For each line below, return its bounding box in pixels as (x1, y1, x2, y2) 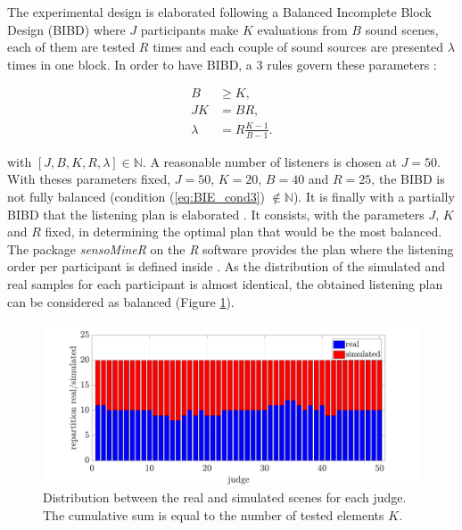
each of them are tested (7, 37, 136, 56)
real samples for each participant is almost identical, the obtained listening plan (7, 274, 443, 293)
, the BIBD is (371, 170, 445, 188)
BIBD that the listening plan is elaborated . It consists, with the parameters (7, 204, 425, 223)
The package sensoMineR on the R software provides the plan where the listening (7, 239, 454, 258)
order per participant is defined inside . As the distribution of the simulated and (7, 257, 446, 276)
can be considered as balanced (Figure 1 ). (7, 292, 235, 311)
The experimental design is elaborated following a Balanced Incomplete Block (7, 3, 432, 21)
